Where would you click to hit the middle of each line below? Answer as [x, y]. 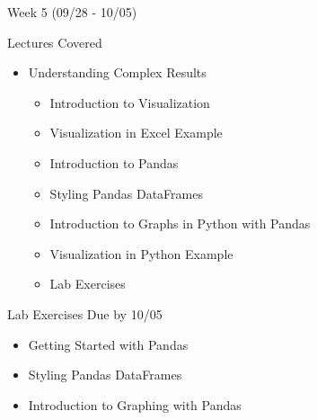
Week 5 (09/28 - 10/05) [72, 12]
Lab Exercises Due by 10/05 [85, 313]
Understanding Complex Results [117, 72]
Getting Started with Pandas [108, 344]
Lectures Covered [55, 42]
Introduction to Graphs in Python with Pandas [180, 223]
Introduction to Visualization [130, 102]
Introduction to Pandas [114, 162]
